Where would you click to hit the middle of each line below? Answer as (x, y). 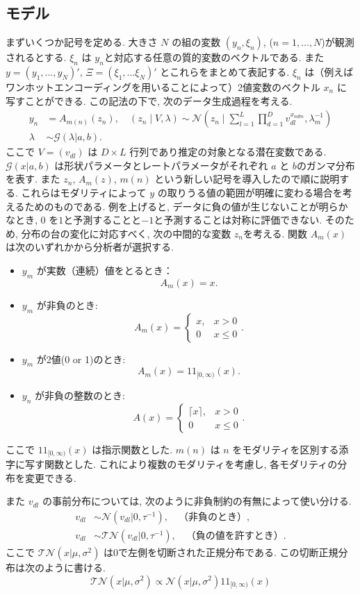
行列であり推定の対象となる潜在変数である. (228, 152)
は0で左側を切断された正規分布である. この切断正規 (221, 552)
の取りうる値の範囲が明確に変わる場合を (250, 193)
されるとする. (36, 57)
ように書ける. (75, 567)
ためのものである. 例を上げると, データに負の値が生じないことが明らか (186, 206)
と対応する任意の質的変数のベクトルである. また (214, 57)
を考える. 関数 (275, 233)
